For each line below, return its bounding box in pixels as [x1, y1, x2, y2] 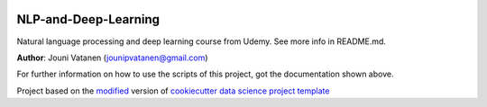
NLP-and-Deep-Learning [16, 12, 161, 27]
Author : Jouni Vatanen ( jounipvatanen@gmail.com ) [16, 52, 208, 63]
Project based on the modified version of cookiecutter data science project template [16, 85, 330, 96]
